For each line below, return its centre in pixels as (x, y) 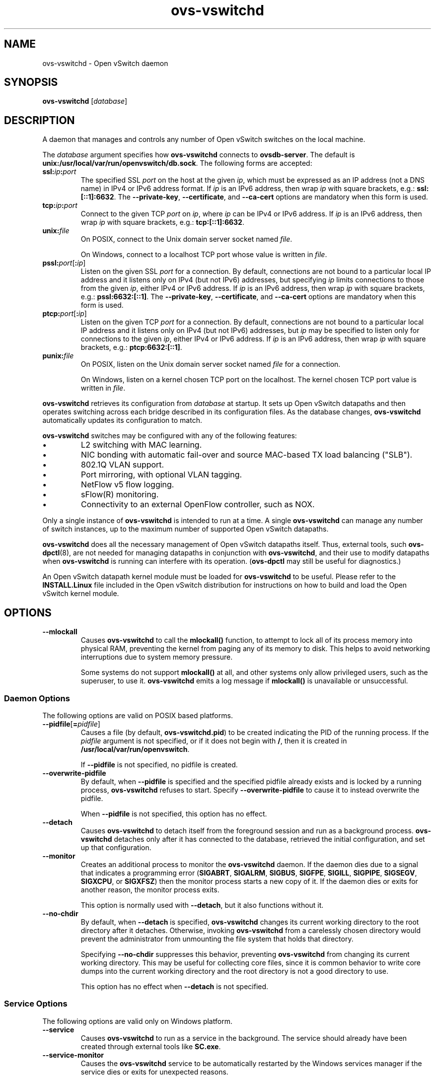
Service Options (36, 1004)
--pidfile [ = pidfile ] (71, 724)
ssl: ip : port (59, 172)
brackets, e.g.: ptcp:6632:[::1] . (131, 347)
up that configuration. (116, 847)
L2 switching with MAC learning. (142, 445)
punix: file (58, 356)
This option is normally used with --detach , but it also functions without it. (202, 905)
